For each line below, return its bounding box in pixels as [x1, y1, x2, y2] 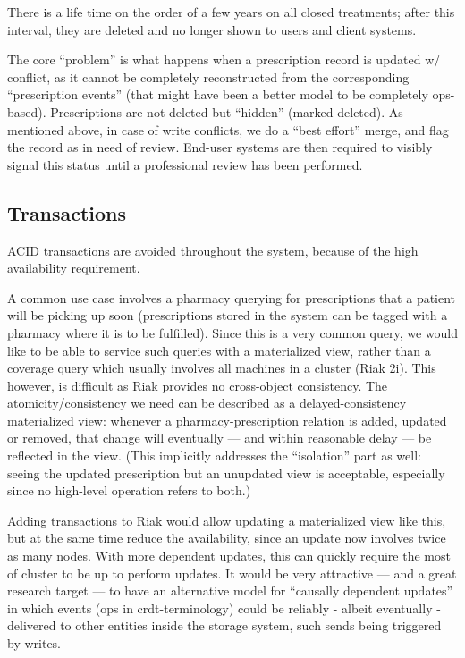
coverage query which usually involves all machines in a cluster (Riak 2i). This [7, 359, 436, 377]
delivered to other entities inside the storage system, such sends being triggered [7, 616, 442, 635]
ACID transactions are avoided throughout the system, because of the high [7, 240, 418, 259]
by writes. [7, 634, 62, 653]
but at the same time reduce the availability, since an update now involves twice [7, 528, 446, 547]
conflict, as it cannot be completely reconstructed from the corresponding [7, 67, 410, 86]
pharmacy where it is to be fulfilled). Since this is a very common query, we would [7, 323, 458, 342]
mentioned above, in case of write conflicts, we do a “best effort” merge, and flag [7, 120, 449, 139]
